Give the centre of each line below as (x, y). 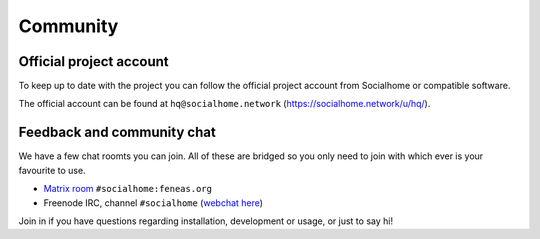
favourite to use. (52, 170)
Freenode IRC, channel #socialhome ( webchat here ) (153, 202)
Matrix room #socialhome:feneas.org (127, 189)
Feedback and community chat (117, 132)
